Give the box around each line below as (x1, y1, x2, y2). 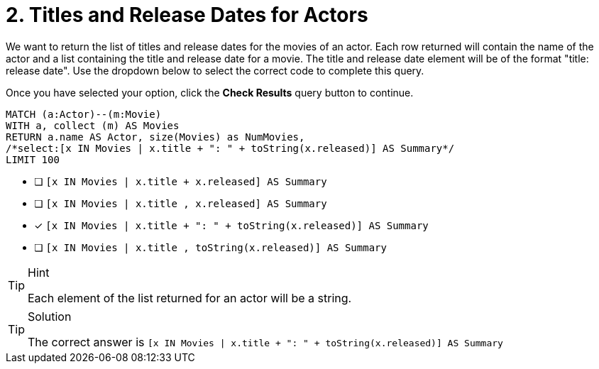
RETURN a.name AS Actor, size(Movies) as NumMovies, (6, 131, 305, 143)
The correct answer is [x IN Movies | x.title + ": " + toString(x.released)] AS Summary (28, 334, 503, 349)
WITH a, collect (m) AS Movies (6, 119, 180, 131)
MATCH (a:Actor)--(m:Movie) (6, 108, 162, 120)
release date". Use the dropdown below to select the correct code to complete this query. (6, 64, 424, 77)
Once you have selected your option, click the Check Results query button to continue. (6, 86, 414, 99)
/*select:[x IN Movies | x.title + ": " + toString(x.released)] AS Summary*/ (6, 142, 455, 154)
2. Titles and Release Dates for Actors (6, 3, 368, 27)
